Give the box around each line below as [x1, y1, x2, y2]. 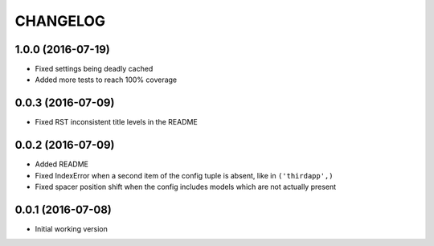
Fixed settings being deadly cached [35, 64, 154, 74]
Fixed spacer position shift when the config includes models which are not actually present [35, 182, 337, 192]
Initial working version [35, 223, 108, 233]
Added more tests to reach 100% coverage [35, 75, 178, 84]
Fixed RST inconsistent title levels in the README [35, 117, 199, 127]
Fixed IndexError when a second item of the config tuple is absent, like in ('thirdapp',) [35, 170, 334, 180]
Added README [35, 159, 88, 169]
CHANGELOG [14, 12, 106, 30]
